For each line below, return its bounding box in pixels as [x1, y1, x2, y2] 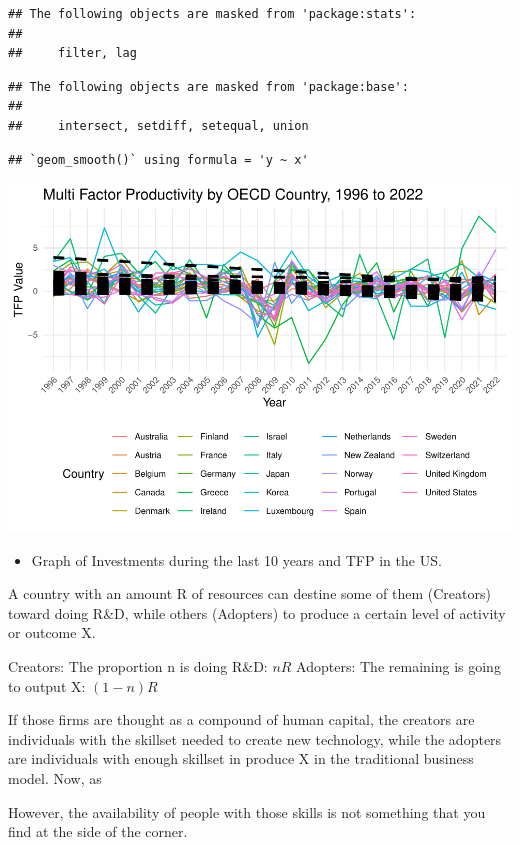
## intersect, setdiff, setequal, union [8, 118, 309, 133]
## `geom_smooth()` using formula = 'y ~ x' [8, 152, 309, 167]
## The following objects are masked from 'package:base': [8, 79, 409, 94]
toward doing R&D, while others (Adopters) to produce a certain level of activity [8, 602, 506, 623]
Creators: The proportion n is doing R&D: [8, 656, 268, 677]
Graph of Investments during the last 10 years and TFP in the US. [31, 549, 442, 570]
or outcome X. [8, 622, 96, 643]
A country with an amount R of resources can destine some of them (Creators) [8, 583, 491, 604]
